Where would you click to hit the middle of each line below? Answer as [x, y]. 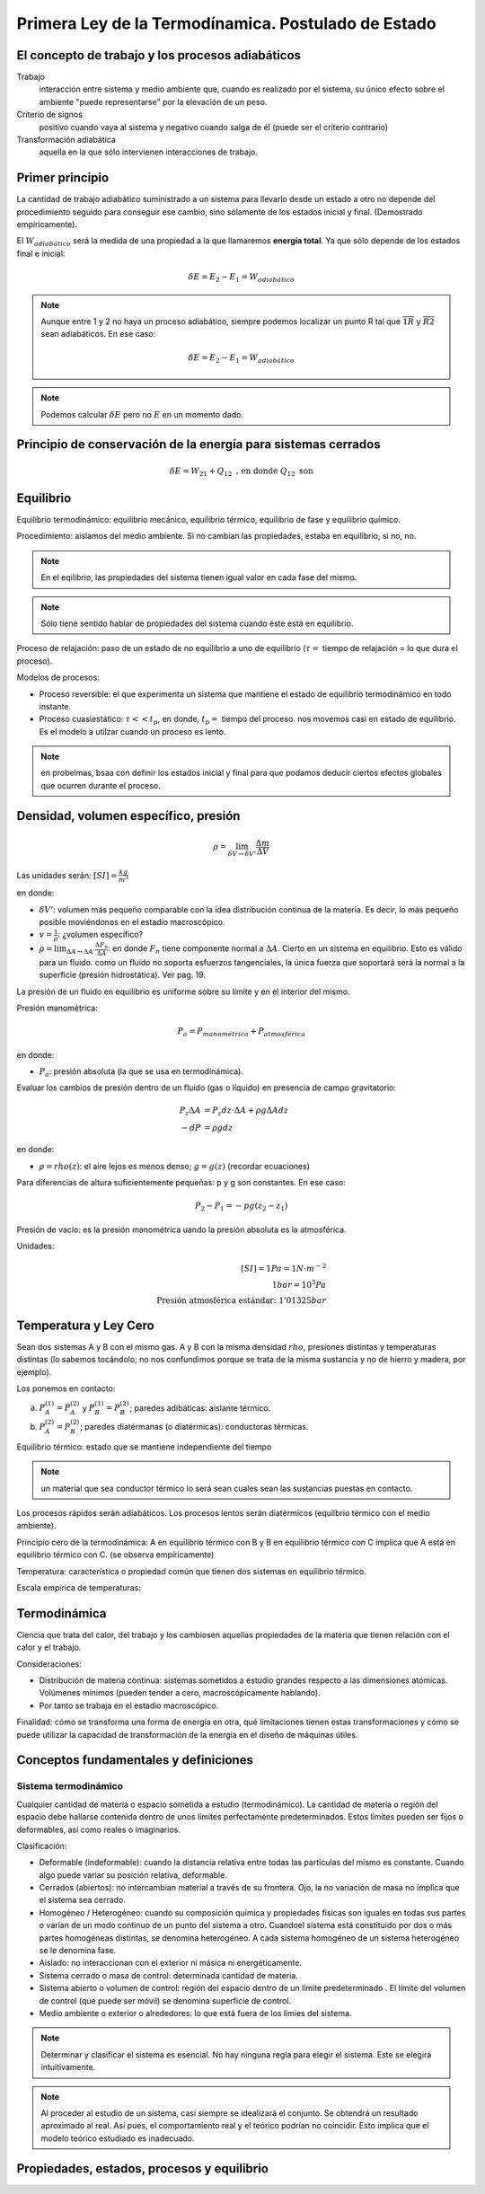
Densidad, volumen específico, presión [128, 816]
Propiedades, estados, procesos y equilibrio [143, 2168]
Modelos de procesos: [58, 677]
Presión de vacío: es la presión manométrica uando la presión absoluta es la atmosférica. [181, 1229]
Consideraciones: [49, 1664]
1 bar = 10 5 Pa [299, 1284]
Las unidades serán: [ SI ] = [67, 875]
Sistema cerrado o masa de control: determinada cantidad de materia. [168, 1975]
